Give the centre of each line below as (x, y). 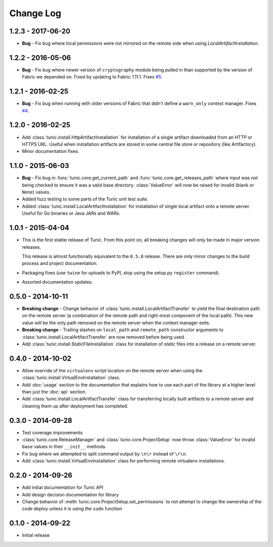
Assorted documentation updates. (57, 282)
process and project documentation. (60, 263)
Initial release (36, 535)
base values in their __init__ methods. (64, 447)
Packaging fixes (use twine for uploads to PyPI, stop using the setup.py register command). (121, 272)
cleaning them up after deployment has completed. (75, 406)
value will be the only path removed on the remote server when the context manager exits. (116, 323)
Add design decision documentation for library (70, 494)
